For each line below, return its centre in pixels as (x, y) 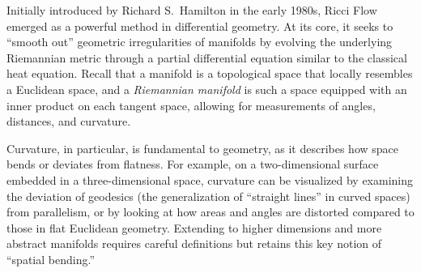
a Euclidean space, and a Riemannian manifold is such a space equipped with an (207, 89)
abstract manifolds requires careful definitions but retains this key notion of (194, 243)
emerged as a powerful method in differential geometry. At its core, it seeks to (200, 26)
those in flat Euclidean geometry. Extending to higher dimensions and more (194, 227)
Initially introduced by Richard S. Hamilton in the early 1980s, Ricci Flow (192, 10)
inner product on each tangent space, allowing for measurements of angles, (191, 105)
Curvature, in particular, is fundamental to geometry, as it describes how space (203, 148)
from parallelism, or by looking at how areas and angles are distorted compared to (210, 212)
